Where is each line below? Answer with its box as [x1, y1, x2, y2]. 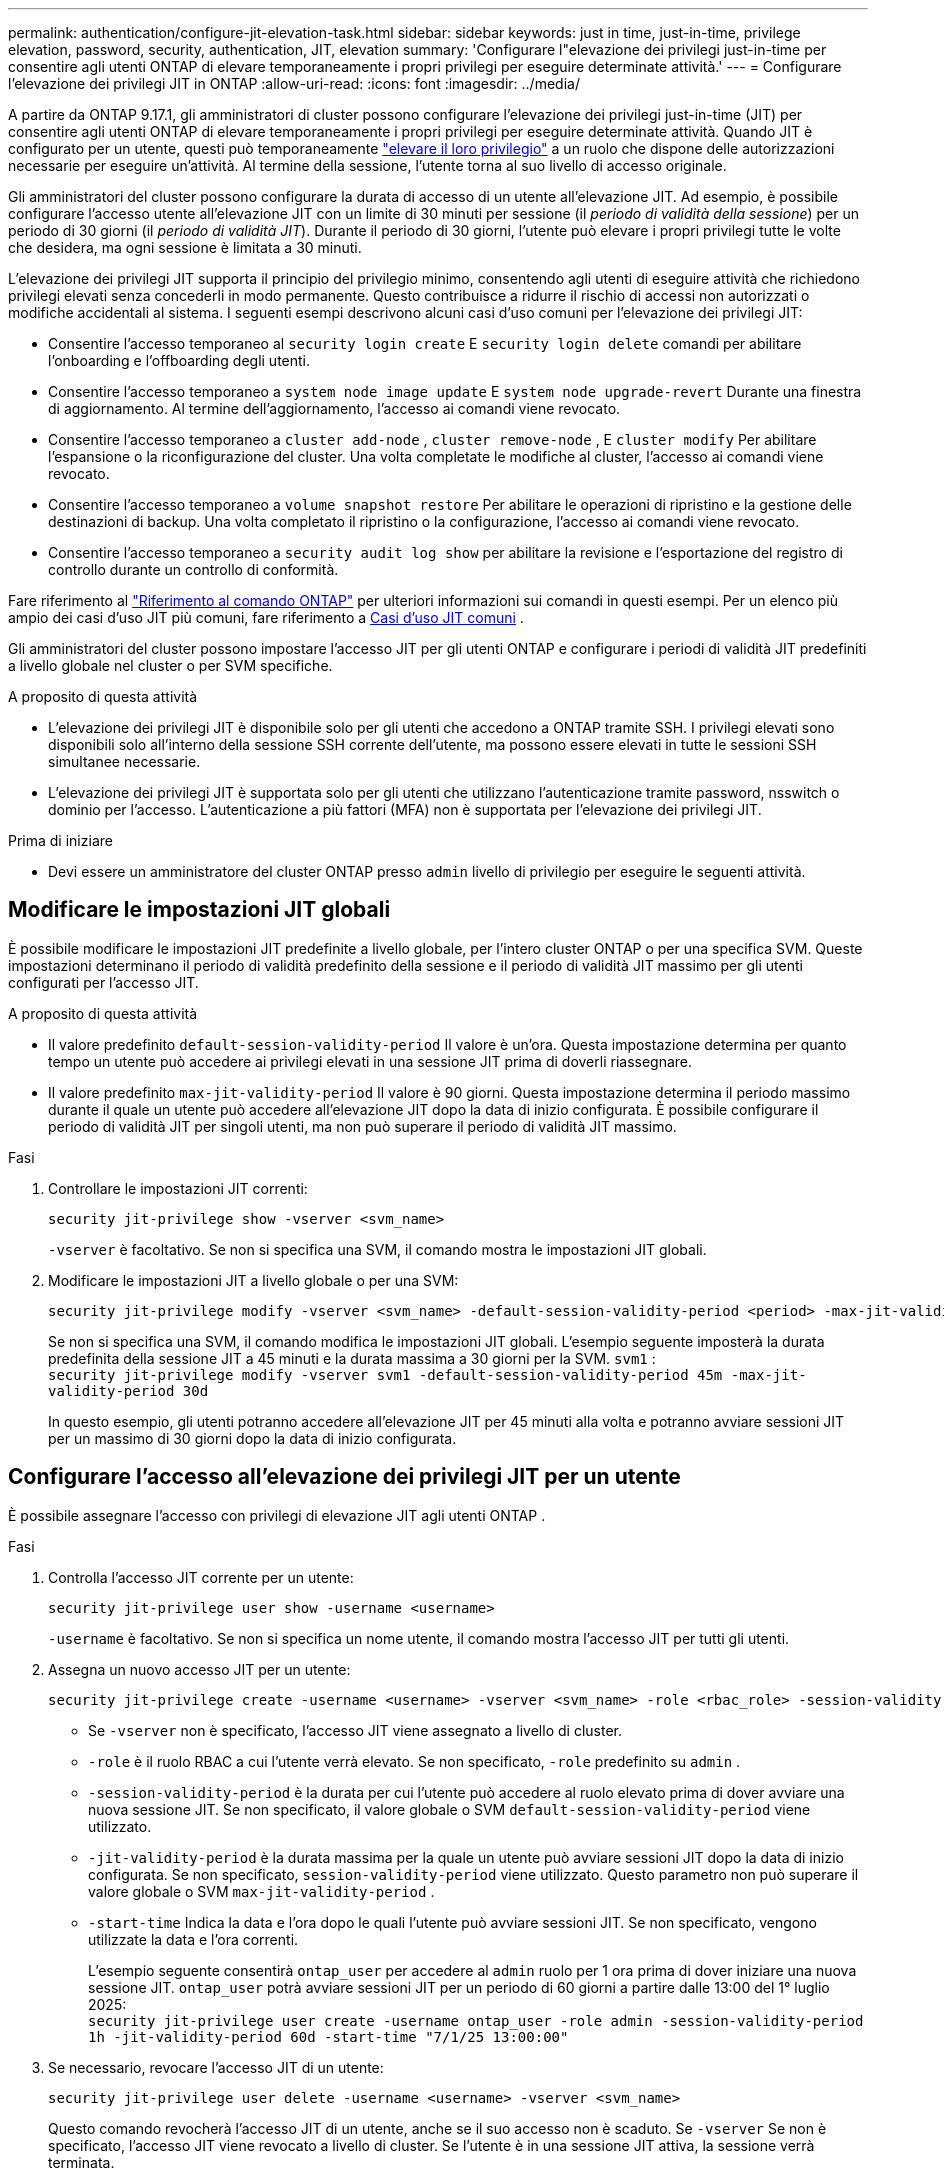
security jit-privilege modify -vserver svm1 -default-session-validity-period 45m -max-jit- [48, 1366, 807, 1383]
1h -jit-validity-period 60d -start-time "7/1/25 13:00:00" [88, 2028, 569, 2045]
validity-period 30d [48, 1382, 209, 1399]
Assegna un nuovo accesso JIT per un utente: [48, 1660, 351, 1678]
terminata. [48, 2153, 115, 2171]
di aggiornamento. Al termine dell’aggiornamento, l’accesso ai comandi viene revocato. [48, 400, 621, 417]
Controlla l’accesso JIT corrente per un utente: [48, 1568, 354, 1586]
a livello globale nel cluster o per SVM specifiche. [8, 657, 333, 674]
